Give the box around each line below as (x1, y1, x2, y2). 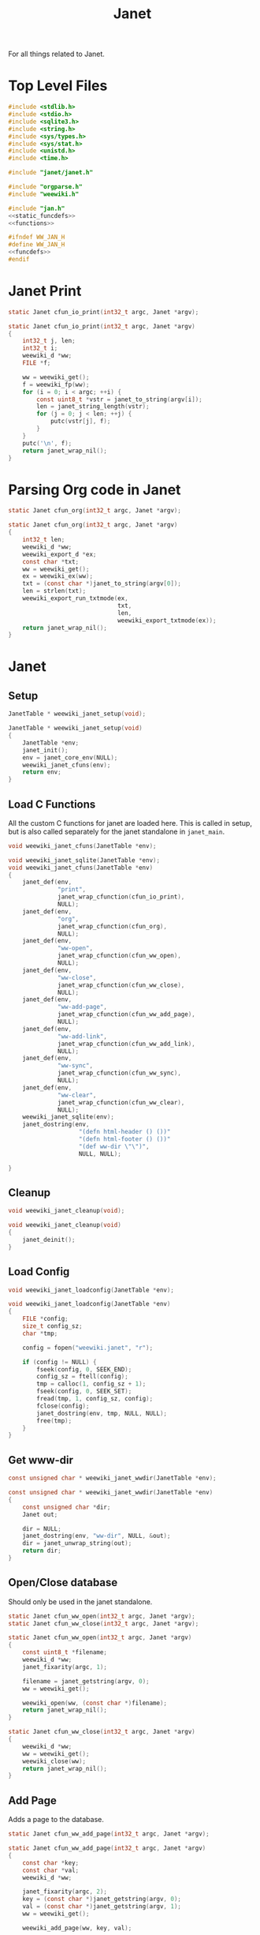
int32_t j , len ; (22, 337, 76, 345)
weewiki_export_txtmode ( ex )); (117, 617, 217, 624)
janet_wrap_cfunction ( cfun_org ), (58, 922, 168, 930)
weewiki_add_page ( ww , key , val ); (22, 1924, 132, 1932)
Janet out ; (22, 1510, 58, 1518)
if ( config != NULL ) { (22, 1358, 97, 1366)
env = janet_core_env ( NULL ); (22, 753, 118, 762)
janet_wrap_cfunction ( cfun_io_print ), (58, 893, 185, 901)
